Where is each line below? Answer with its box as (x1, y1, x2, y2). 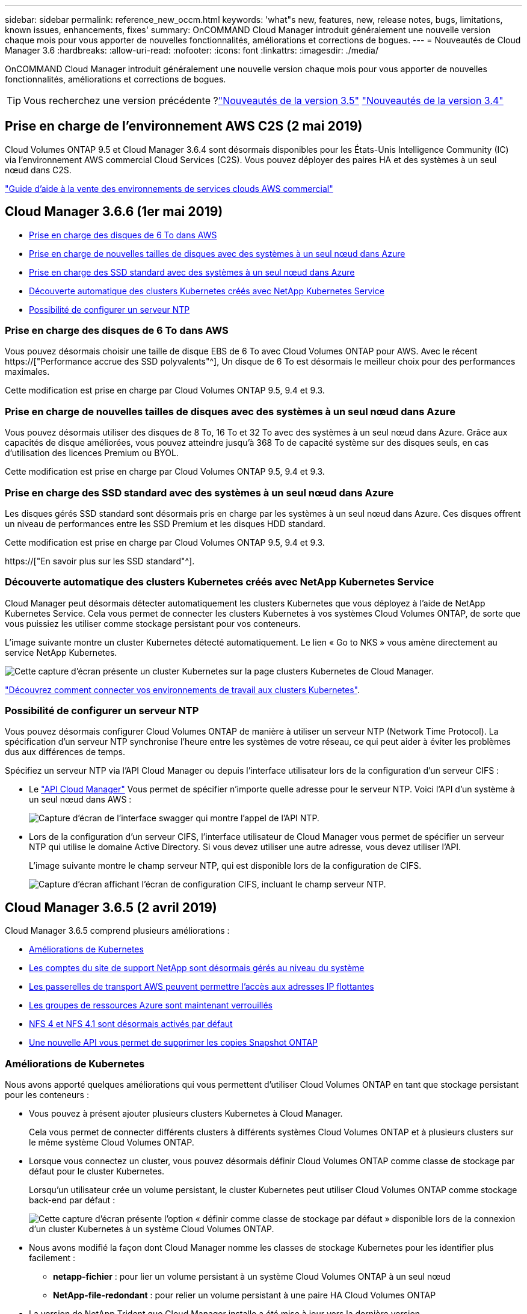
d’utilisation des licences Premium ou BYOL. (5, 448, 179, 458)
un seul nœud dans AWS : (29, 794, 132, 805)
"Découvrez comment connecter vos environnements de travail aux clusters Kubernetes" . (5, 684, 360, 695)
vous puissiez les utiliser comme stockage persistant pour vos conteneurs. (5, 618, 301, 629)
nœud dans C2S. (5, 164, 72, 175)
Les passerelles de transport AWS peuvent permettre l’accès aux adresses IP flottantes (29, 981, 374, 992)
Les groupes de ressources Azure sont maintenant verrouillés (29, 1000, 273, 1011)
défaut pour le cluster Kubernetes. (29, 1166, 165, 1177)
